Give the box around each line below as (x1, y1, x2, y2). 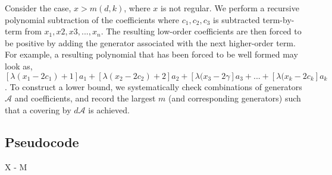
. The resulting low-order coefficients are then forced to (101, 25, 302, 37)
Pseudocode (5, 132, 79, 151)
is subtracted (213, 13, 260, 26)
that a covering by (5, 103, 71, 116)
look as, (5, 59, 33, 72)
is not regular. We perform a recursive (161, 2, 299, 14)
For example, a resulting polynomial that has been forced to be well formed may (5, 48, 298, 61)
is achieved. (88, 103, 130, 116)
